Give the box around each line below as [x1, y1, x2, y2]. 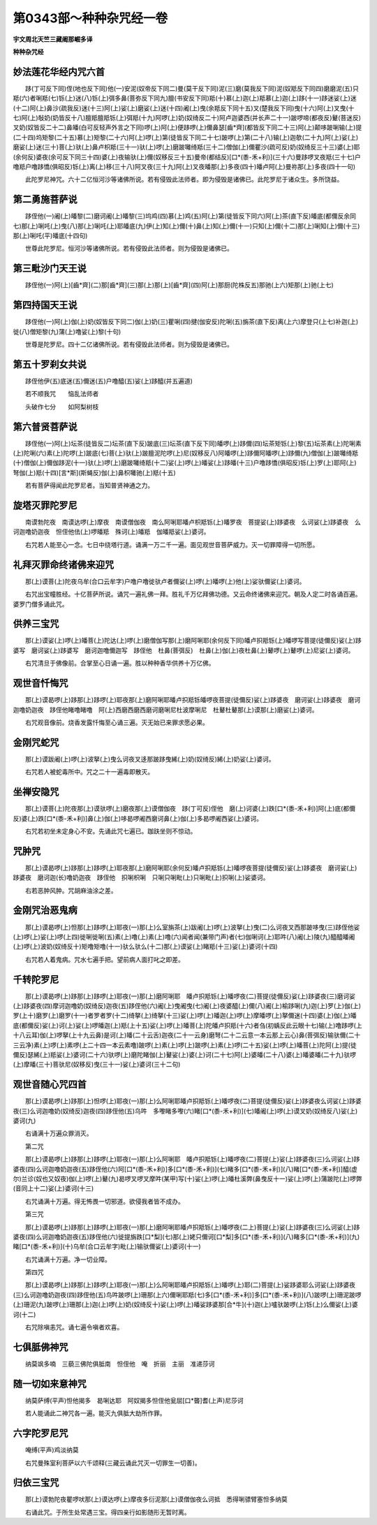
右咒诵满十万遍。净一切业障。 [24, 1255, 111, 1264]
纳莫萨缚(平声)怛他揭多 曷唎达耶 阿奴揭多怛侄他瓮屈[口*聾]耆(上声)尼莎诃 [24, 1396, 244, 1404]
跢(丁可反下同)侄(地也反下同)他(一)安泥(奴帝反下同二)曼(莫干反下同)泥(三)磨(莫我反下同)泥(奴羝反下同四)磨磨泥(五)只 [24, 84, 359, 92]
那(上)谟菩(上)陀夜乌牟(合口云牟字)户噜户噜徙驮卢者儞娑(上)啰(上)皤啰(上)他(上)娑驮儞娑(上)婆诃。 [24, 577, 306, 585]
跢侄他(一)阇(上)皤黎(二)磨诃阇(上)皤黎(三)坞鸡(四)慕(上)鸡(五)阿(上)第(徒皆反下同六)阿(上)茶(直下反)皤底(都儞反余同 [24, 212, 356, 220]
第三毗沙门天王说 [13, 263, 87, 275]
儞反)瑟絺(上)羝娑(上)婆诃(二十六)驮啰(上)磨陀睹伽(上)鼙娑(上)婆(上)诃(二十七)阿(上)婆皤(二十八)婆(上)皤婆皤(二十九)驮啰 [13, 1050, 356, 1058]
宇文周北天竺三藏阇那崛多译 [13, 35, 93, 43]
